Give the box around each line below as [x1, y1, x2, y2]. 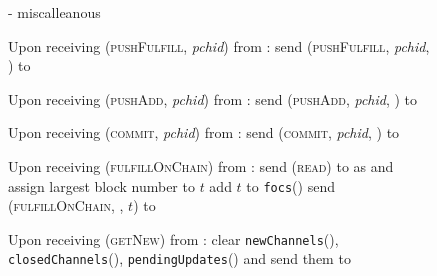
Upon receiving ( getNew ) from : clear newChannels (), [8, 228, 339, 249]
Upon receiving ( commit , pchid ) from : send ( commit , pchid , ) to [8, 122, 400, 143]
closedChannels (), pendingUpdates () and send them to [8, 248, 351, 269]
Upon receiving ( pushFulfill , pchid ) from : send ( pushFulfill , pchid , [8, 35, 430, 56]
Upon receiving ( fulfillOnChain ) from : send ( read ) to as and [8, 155, 394, 176]
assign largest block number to [8, 175, 195, 196]
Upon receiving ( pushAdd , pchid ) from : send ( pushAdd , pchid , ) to [8, 88, 418, 109]
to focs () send [246, 175, 335, 196]
